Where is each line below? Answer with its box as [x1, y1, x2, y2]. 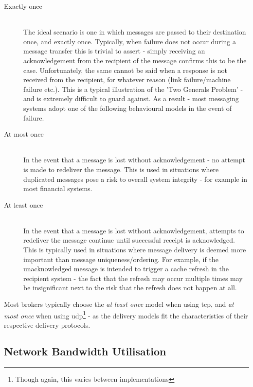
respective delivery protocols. [4, 319, 90, 330]
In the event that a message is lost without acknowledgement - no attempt [23, 155, 246, 165]
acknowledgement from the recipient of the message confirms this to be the [23, 55, 247, 65]
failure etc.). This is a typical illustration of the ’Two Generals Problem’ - [23, 84, 243, 94]
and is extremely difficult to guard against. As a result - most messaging [23, 93, 239, 104]
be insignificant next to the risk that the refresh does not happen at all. [23, 282, 237, 293]
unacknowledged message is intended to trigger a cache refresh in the [23, 264, 229, 274]
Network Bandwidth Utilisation [4, 343, 166, 358]
